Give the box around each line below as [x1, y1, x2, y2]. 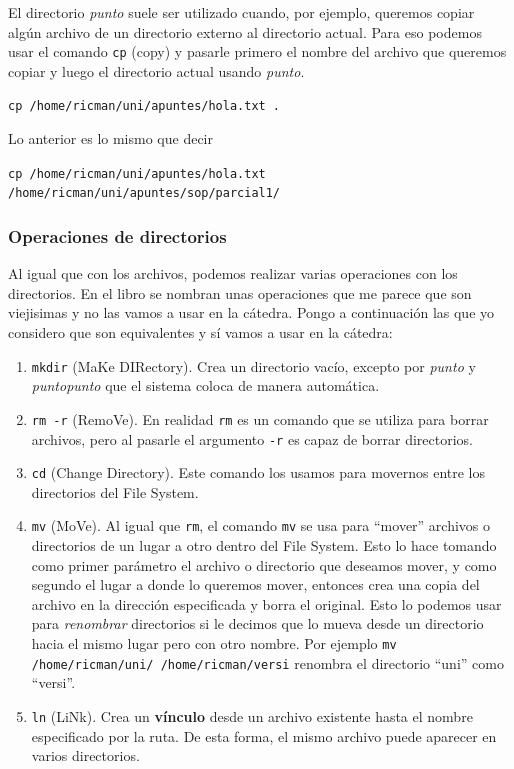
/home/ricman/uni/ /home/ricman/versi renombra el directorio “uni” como [31, 652, 504, 673]
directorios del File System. [31, 481, 199, 502]
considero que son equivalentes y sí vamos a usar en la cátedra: [8, 322, 393, 342]
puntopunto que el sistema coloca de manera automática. [31, 375, 380, 396]
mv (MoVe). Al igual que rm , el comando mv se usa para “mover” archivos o [31, 515, 491, 536]
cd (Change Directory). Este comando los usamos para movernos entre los [31, 462, 486, 483]
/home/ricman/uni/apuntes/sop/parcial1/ [8, 186, 281, 201]
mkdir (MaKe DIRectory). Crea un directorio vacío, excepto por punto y [31, 355, 476, 376]
